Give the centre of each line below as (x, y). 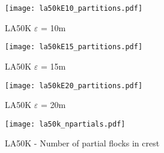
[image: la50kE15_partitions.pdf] (74, 47)
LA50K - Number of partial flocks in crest (82, 143)
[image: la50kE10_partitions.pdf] (74, 8)
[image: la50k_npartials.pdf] (65, 124)
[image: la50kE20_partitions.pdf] (74, 85)
